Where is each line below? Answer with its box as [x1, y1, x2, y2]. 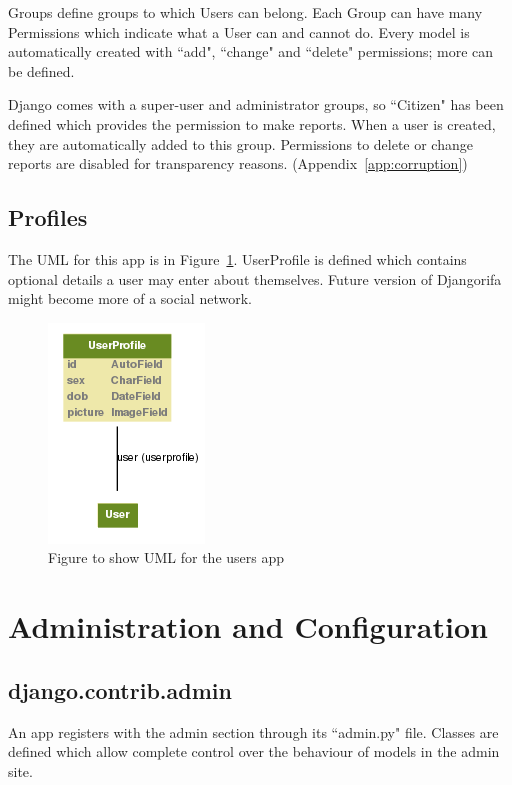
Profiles [8, 202, 88, 233]
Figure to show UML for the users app [48, 547, 285, 568]
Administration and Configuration [8, 606, 488, 647]
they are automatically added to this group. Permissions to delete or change [8, 133, 473, 154]
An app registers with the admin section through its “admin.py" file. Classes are [8, 721, 499, 742]
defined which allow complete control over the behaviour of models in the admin [8, 741, 500, 762]
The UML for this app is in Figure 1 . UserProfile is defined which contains [8, 248, 467, 269]
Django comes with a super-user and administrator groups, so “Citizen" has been [8, 94, 504, 115]
